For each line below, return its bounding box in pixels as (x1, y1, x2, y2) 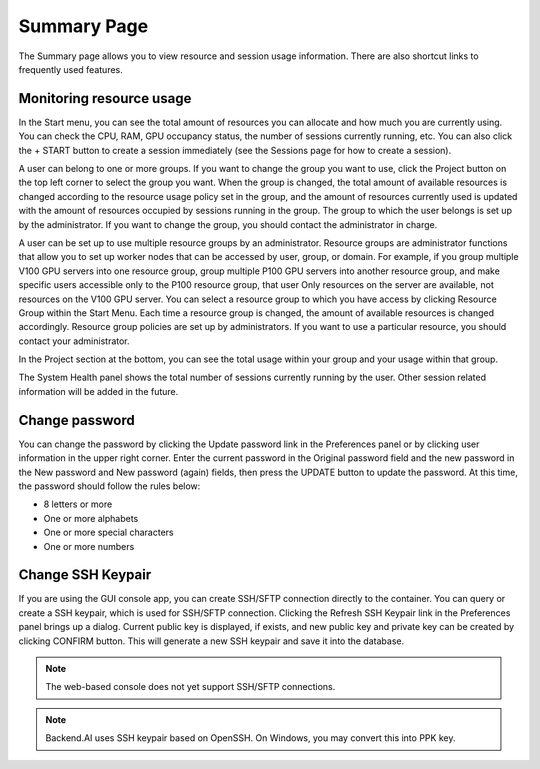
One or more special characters (43, 526, 174, 539)
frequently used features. (18, 63, 124, 75)
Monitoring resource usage (18, 90, 192, 107)
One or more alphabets (43, 512, 139, 524)
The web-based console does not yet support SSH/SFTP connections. (45, 681, 336, 693)
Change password (18, 411, 135, 429)
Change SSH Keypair (18, 566, 152, 584)
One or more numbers (43, 540, 135, 552)
